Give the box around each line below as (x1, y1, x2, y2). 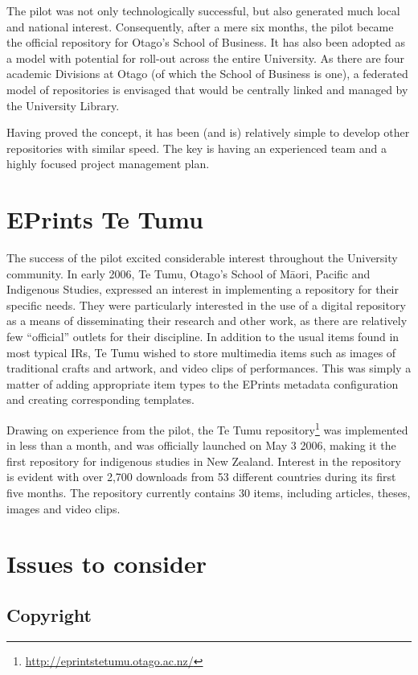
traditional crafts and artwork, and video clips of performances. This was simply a (6, 360, 412, 377)
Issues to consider (6, 547, 207, 580)
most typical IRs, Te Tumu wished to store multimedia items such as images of (6, 344, 396, 360)
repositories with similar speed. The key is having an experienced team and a (6, 139, 387, 156)
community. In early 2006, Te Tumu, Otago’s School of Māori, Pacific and (6, 265, 371, 282)
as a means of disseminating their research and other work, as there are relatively (6, 312, 408, 329)
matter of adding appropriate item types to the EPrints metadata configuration (6, 375, 399, 392)
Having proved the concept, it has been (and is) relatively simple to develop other (6, 124, 410, 141)
